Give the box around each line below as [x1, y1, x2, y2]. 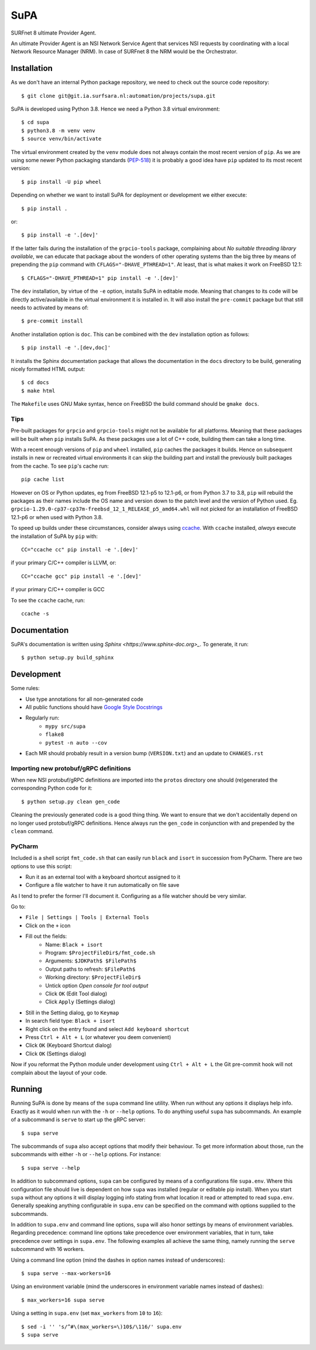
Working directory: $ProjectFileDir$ [45, 974, 142, 981]
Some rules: [11, 685, 40, 692]
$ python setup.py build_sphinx [21, 655, 114, 661]
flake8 [45, 731, 64, 738]
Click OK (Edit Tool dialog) [45, 990, 108, 997]
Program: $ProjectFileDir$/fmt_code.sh [45, 949, 156, 957]
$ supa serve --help [21, 1164, 80, 1171]
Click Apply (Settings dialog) [45, 998, 116, 1005]
